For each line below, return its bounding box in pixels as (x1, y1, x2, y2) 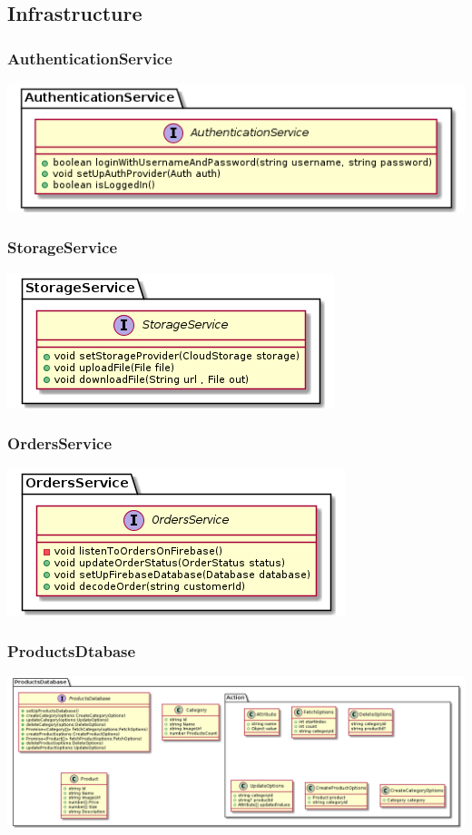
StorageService (7, 236, 118, 259)
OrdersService (7, 432, 113, 455)
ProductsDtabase (7, 639, 136, 662)
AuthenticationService (7, 46, 172, 69)
